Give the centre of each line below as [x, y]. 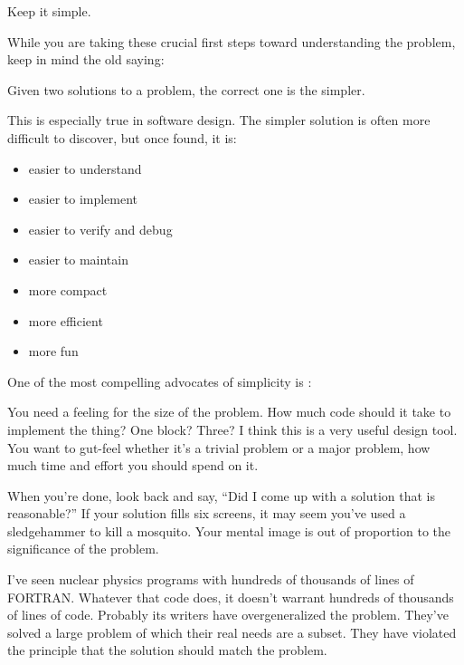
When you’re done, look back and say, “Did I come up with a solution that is [221, 495]
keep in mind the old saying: [86, 59]
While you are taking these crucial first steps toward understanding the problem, [232, 41]
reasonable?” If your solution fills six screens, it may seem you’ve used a [207, 513]
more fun [53, 351]
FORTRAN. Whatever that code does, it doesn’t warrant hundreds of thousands [231, 597]
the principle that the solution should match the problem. [167, 650]
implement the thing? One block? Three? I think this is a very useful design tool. [232, 429]
